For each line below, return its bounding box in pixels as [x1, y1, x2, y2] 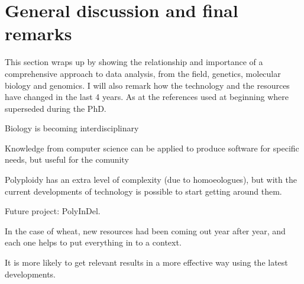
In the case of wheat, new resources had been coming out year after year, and [5, 224, 286, 237]
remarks [5, 21, 72, 46]
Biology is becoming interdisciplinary [5, 122, 139, 134]
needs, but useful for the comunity [5, 153, 129, 166]
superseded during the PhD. [5, 102, 106, 114]
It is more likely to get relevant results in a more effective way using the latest [5, 256, 288, 269]
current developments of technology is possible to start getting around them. [5, 185, 282, 197]
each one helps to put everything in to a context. [5, 236, 182, 248]
